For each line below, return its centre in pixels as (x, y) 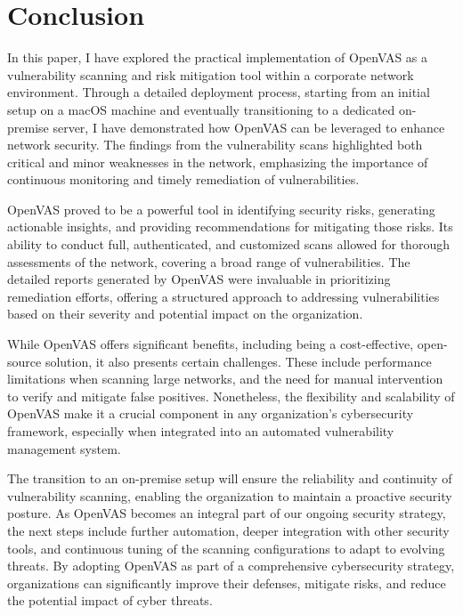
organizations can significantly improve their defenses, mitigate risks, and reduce (227, 583)
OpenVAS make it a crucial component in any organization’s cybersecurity (211, 413)
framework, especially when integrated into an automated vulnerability (201, 431)
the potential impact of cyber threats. (110, 600)
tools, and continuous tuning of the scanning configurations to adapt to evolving (226, 548)
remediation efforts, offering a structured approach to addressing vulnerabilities (223, 296)
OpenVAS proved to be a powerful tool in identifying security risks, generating (221, 209)
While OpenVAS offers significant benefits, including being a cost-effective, (211, 344)
